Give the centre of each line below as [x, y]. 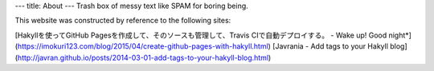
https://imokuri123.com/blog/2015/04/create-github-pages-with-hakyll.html [143, 46]
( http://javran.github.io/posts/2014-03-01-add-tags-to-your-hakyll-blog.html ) [143, 57]
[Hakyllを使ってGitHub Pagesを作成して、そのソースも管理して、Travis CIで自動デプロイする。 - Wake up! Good [201, 35]
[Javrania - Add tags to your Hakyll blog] [340, 46]
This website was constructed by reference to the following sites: [123, 21]
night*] [400, 35]
